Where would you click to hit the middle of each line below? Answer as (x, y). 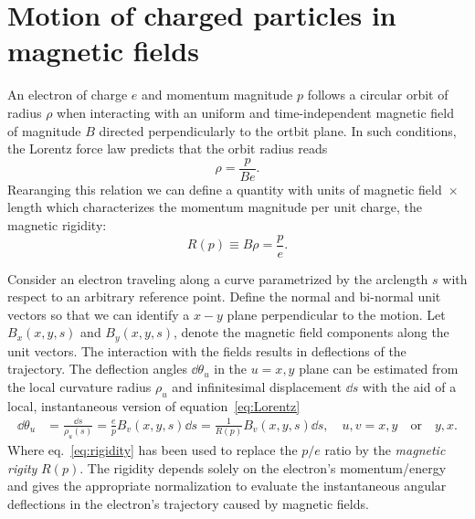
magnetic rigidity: (57, 224)
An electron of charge (68, 95)
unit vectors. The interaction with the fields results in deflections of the (207, 350)
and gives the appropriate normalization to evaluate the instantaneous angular (227, 486)
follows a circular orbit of (378, 95)
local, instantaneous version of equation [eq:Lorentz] (154, 405)
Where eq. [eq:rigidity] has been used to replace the (153, 450)
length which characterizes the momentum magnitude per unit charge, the (215, 207)
